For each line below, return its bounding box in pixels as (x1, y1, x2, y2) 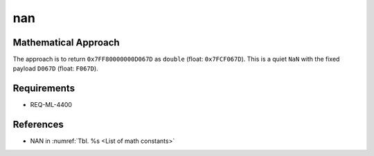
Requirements (12, 83, 75, 95)
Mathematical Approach (12, 37, 121, 48)
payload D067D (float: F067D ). (12, 64, 98, 72)
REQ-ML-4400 (30, 101, 73, 109)
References (12, 119, 64, 130)
